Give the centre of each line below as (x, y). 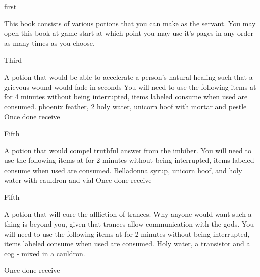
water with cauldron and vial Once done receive (78, 180)
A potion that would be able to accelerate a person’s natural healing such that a (128, 76)
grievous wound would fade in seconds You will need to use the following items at (130, 87)
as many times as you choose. (49, 43)
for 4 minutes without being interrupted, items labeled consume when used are (126, 97)
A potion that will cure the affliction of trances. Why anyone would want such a (128, 214)
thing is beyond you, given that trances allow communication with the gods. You (129, 224)
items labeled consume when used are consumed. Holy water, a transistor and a (127, 243)
